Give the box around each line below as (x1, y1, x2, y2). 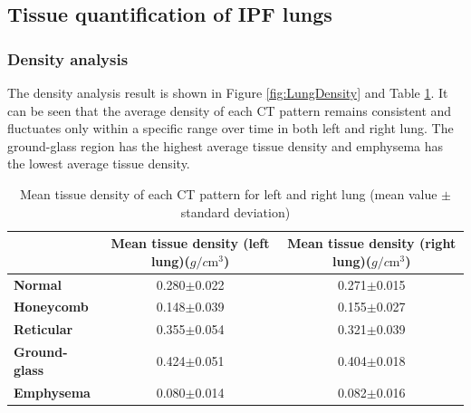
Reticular (14, 320, 73, 339)
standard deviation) (180, 202, 291, 221)
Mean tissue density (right (287, 234, 457, 253)
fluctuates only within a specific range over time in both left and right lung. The (7, 119, 454, 138)
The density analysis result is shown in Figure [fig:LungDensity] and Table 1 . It (7, 83, 448, 101)
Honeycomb (14, 297, 89, 316)
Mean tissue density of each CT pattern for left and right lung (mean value (20, 184, 437, 203)
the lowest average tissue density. (7, 154, 190, 173)
